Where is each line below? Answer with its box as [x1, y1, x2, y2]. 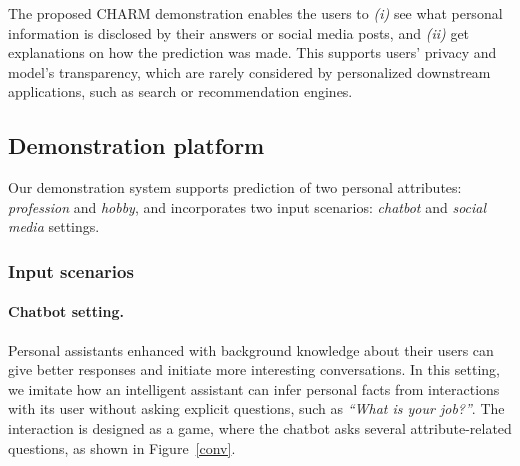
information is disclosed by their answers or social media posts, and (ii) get [8, 22, 470, 43]
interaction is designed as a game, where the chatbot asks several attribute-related [8, 417, 512, 438]
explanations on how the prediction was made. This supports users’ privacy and [8, 42, 497, 63]
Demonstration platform [8, 130, 265, 161]
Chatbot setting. [8, 301, 124, 322]
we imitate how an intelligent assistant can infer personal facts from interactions [8, 378, 500, 399]
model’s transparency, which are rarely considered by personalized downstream [8, 61, 491, 82]
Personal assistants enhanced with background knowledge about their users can [8, 339, 494, 360]
